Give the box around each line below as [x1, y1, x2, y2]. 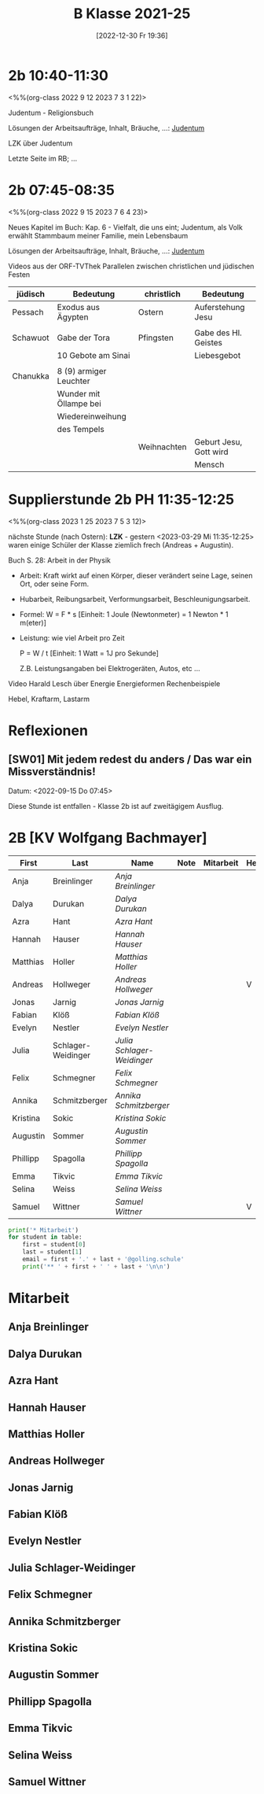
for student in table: [8, 1233, 82, 1242]
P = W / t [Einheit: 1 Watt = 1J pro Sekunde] [19, 648, 159, 658]
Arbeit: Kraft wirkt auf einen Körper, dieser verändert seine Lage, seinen [19, 570, 253, 580]
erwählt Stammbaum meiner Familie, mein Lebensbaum [8, 231, 189, 240]
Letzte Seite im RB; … [8, 153, 78, 163]
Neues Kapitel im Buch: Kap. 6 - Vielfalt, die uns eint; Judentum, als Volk [8, 222, 244, 232]
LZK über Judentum [8, 138, 73, 148]
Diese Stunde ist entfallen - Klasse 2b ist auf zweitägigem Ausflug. [8, 801, 224, 810]
